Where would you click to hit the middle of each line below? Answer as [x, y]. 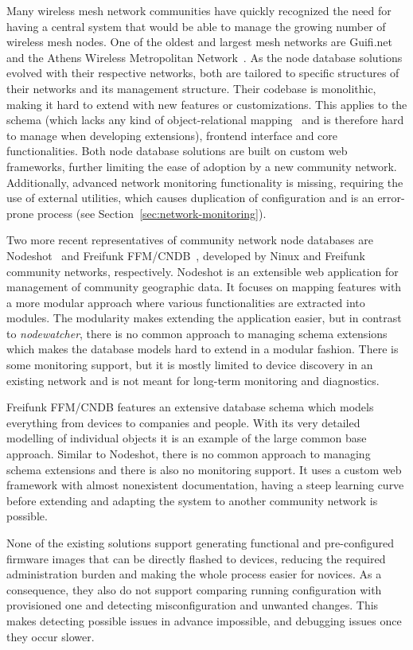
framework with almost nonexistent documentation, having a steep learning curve [205, 485]
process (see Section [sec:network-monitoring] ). [152, 213]
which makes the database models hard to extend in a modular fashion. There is [203, 349]
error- [391, 198]
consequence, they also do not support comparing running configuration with [194, 589]
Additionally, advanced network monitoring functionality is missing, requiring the [205, 182]
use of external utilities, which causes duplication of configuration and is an [190, 198]
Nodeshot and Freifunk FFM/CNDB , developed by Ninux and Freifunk [186, 255]
